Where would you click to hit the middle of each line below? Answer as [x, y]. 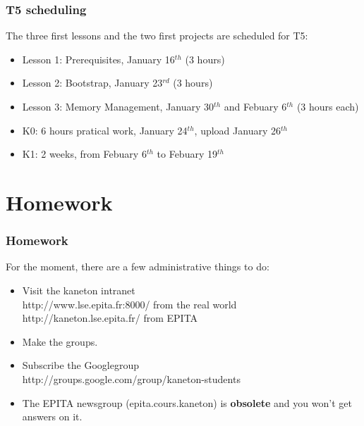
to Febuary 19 [187, 154]
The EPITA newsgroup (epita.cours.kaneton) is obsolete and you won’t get [187, 402]
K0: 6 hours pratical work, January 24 [105, 130]
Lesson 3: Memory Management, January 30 [118, 106]
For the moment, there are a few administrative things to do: [138, 267]
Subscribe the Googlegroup [80, 365]
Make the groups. [60, 341]
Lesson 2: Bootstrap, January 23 [92, 83]
